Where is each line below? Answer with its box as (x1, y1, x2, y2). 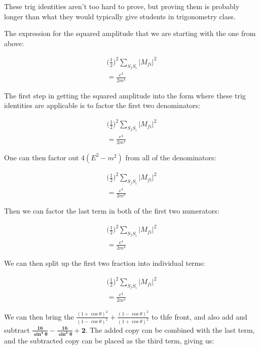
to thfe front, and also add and (151, 311, 247, 322)
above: (4, 38, 24, 48)
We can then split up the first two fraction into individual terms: (4, 257, 205, 268)
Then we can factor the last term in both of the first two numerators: (4, 205, 219, 216)
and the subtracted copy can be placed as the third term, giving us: (4, 335, 214, 346)
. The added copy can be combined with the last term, (85, 324, 255, 335)
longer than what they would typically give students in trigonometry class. (4, 11, 236, 21)
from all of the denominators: (125, 152, 216, 162)
